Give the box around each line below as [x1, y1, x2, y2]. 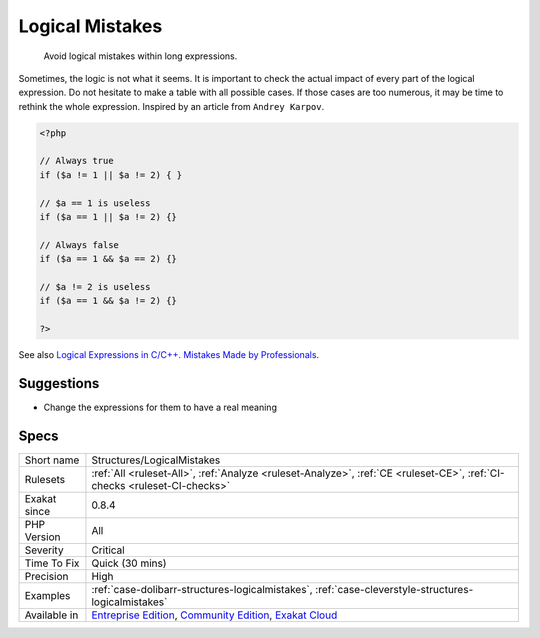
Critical [91, 543, 125, 557]
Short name [24, 453, 80, 467]
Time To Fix [24, 556, 80, 570]
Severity [24, 543, 64, 557]
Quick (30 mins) [91, 556, 167, 570]
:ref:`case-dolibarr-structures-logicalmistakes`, [91, 582, 314, 596]
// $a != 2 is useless [39, 281, 151, 292]
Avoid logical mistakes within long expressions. [43, 50, 238, 62]
